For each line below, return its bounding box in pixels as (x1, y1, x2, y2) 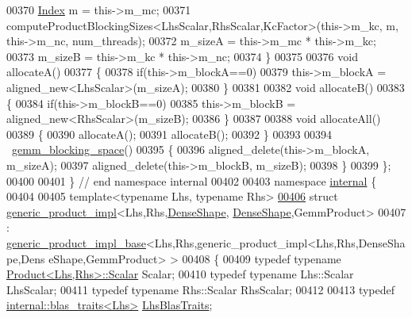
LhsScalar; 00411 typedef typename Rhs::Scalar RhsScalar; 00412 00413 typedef (6, 281, 395, 297)
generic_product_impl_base (6, 234, 146, 251)
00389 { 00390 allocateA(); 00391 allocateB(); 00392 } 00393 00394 (6, 125, 333, 142)
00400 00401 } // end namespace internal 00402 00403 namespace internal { (6, 172, 377, 189)
